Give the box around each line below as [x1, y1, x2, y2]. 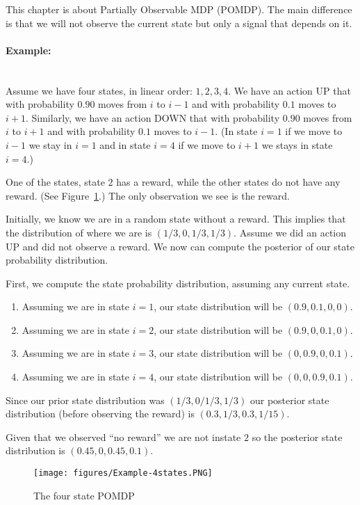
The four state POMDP [33, 488, 135, 502]
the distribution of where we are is [6, 225, 152, 239]
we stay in [28, 137, 72, 152]
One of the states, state [6, 175, 105, 189]
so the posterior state [252, 429, 343, 444]
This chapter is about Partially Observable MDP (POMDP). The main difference [6, 2, 352, 16]
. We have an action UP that [228, 83, 351, 97]
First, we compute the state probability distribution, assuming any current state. [6, 275, 350, 290]
